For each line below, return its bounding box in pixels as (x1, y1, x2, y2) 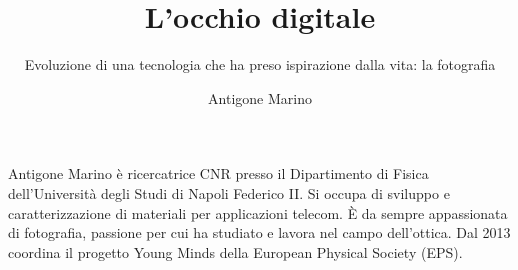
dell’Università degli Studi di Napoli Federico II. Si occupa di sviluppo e (8, 182, 450, 203)
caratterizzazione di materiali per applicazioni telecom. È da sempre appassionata (8, 202, 508, 223)
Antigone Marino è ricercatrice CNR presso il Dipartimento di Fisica (8, 163, 429, 184)
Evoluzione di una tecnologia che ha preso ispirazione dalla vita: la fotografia (24, 54, 496, 75)
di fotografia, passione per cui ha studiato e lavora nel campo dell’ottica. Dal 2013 (8, 222, 511, 243)
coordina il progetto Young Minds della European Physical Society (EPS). (8, 241, 463, 262)
